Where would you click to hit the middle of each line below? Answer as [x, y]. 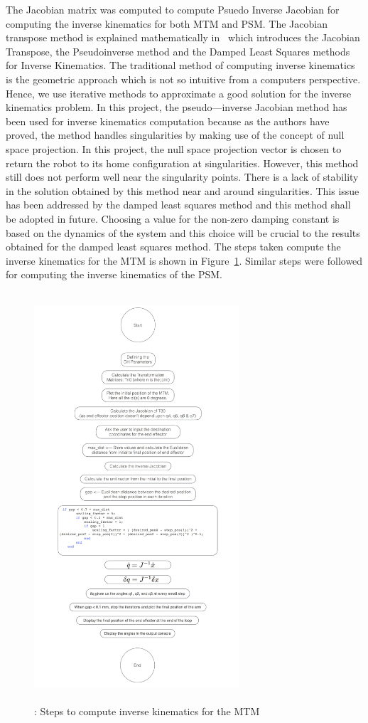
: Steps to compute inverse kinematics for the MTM [147, 711]
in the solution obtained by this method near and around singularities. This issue [183, 190]
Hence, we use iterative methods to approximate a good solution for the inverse [179, 93]
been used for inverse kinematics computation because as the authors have [168, 121]
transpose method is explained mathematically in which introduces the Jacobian [183, 37]
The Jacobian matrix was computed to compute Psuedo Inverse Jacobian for [173, 9]
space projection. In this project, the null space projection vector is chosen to [174, 148]
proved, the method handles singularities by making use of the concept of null [175, 135]
